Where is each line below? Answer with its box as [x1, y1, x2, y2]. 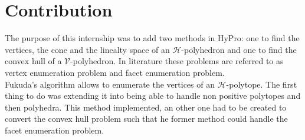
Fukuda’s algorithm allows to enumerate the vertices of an [5, 78, 215, 90]
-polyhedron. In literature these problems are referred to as [70, 55, 284, 67]
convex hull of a [5, 55, 62, 67]
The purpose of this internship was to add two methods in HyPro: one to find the [5, 32, 300, 44]
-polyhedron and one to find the [181, 43, 297, 55]
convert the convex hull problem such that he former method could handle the [5, 112, 288, 125]
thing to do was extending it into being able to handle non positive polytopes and [5, 89, 301, 102]
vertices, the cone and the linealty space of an [5, 43, 170, 55]
